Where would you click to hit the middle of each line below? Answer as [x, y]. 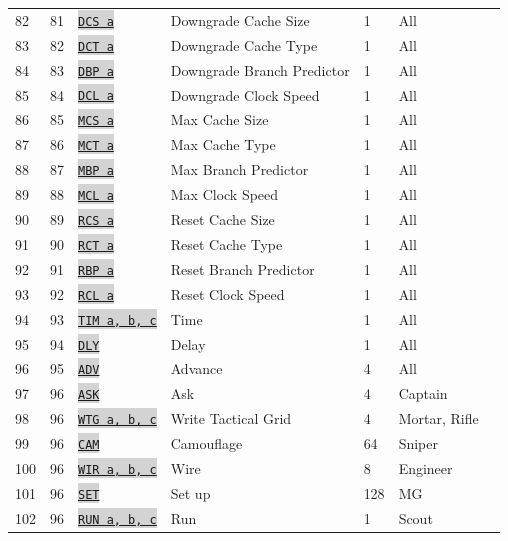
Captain [423, 393]
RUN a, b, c [117, 519]
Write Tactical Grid [231, 418]
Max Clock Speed [224, 194]
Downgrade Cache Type [244, 44]
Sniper [418, 443]
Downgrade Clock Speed [245, 94]
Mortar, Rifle [438, 418]
